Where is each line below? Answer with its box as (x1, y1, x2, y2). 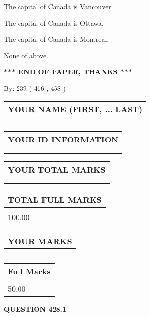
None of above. (4, 50, 48, 60)
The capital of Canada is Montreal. (4, 34, 109, 44)
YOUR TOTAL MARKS (8, 163, 106, 175)
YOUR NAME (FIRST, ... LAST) (8, 103, 143, 115)
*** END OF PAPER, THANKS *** (4, 67, 132, 77)
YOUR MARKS (8, 235, 72, 247)
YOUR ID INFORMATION (8, 133, 118, 145)
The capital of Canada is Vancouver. (4, 1, 113, 11)
